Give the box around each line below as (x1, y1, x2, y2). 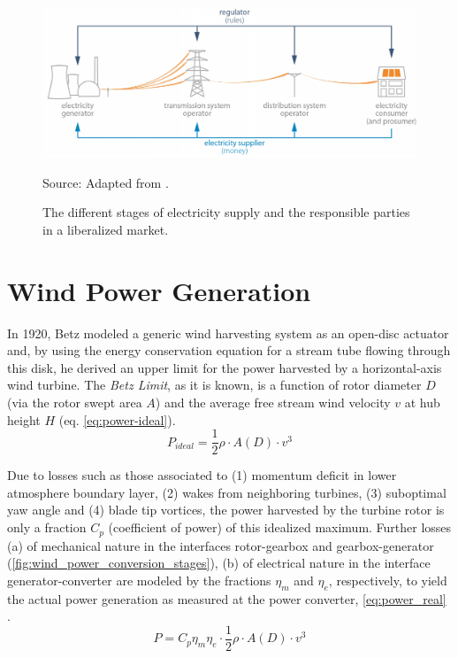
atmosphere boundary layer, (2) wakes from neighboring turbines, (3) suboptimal (7, 483, 447, 501)
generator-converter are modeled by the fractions (7, 570, 271, 589)
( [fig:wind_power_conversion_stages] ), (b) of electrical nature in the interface (7, 553, 431, 572)
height (7, 410, 41, 429)
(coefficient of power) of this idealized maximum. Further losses (108, 518, 452, 537)
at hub (404, 393, 440, 412)
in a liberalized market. (42, 220, 169, 238)
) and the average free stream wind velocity (155, 393, 391, 412)
